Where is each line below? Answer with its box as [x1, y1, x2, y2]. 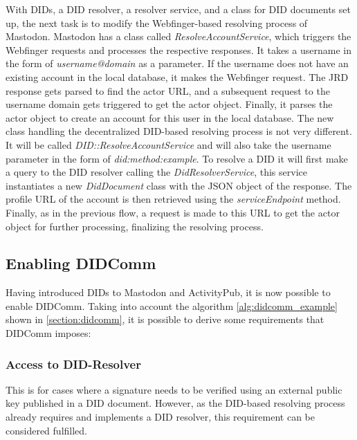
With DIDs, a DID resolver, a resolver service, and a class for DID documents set [6, 2, 351, 16]
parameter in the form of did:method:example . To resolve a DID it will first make [6, 151, 348, 165]
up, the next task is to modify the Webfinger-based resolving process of [6, 15, 308, 30]
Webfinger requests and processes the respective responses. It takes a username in [6, 42, 351, 57]
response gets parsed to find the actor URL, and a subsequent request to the [6, 83, 330, 98]
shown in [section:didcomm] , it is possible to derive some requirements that [6, 312, 324, 327]
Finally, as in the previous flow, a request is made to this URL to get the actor [6, 205, 340, 219]
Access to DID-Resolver [6, 355, 141, 372]
